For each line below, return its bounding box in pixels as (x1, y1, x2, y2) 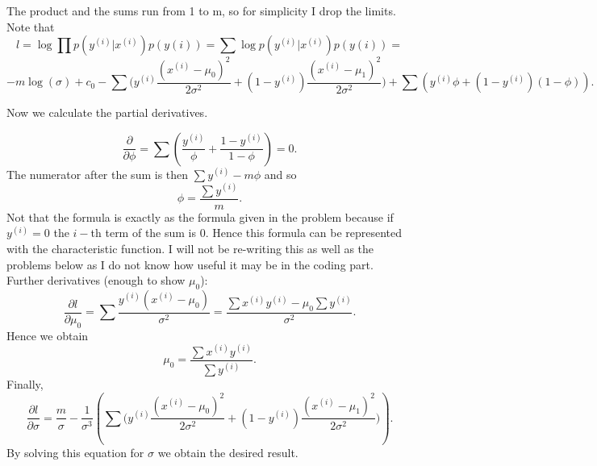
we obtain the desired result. (157, 443, 298, 460)
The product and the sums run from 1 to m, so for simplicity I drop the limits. (6, 2, 396, 19)
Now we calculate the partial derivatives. (6, 104, 208, 121)
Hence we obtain (6, 327, 89, 343)
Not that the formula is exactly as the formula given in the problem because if (6, 208, 394, 225)
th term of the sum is (90, 224, 197, 241)
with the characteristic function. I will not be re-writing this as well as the (6, 240, 374, 257)
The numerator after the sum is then (6, 165, 189, 182)
